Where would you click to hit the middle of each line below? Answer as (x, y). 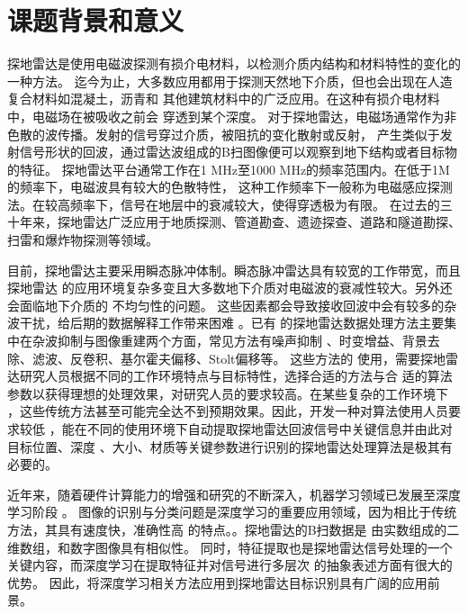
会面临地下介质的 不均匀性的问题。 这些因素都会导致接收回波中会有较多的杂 (232, 305)
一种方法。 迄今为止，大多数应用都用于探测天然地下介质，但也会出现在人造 (230, 81)
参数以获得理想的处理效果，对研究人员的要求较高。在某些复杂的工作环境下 (228, 393)
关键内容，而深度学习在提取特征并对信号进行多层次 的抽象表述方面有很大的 (230, 565)
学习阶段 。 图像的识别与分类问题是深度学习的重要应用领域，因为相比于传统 (232, 512)
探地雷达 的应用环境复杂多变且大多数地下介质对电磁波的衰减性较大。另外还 (230, 288)
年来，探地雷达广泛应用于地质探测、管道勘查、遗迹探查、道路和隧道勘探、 (240, 222)
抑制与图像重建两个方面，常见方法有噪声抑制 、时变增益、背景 (242, 341)
